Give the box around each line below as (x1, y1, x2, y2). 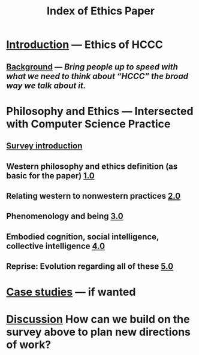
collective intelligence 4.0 (6, 241, 105, 251)
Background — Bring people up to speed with (6, 62, 179, 72)
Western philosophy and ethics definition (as (6, 161, 178, 171)
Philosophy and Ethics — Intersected (6, 104, 194, 118)
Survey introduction (6, 141, 83, 151)
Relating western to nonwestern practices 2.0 (6, 190, 181, 201)
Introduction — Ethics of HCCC (6, 38, 163, 51)
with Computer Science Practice (6, 117, 171, 131)
